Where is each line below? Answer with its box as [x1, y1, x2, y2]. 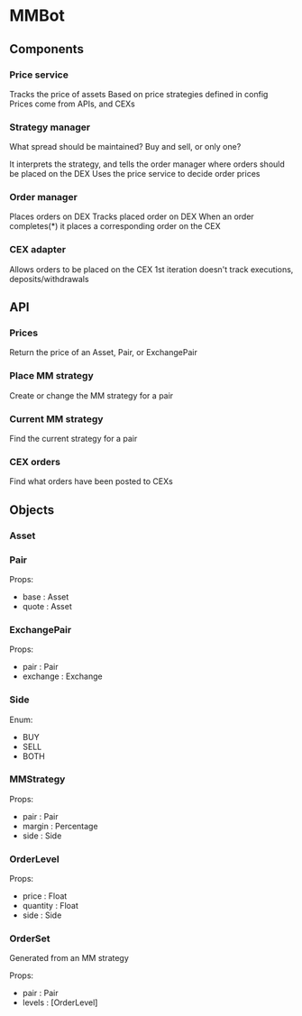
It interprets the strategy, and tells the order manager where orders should [9, 159, 286, 169]
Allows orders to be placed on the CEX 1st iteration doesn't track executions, [9, 263, 294, 275]
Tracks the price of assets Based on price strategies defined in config [9, 88, 269, 99]
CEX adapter [9, 243, 66, 256]
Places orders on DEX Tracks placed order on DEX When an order [9, 211, 254, 222]
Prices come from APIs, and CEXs [9, 98, 135, 109]
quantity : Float [22, 901, 79, 911]
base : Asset [22, 591, 69, 602]
